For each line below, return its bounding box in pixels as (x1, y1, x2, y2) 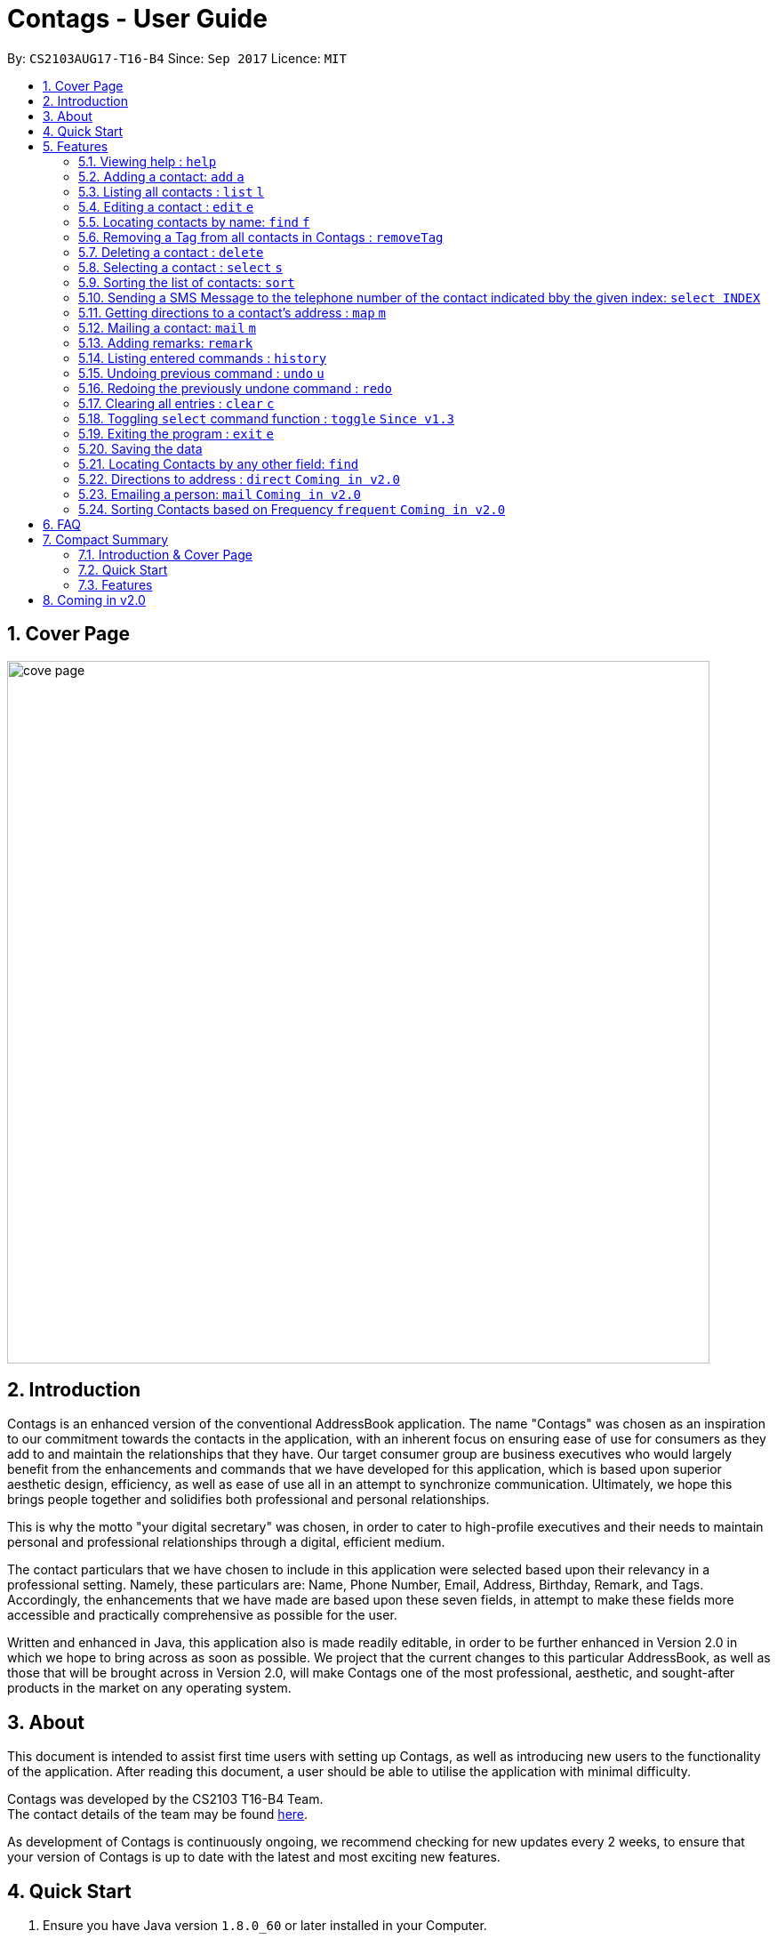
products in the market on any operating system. (7, 1680, 292, 1696)
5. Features (43, 138, 108, 154)
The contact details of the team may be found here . (7, 1806, 308, 1822)
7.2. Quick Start (78, 561, 168, 577)
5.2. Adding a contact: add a (78, 168, 244, 184)
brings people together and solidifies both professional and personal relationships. (7, 1492, 490, 1508)
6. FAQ (43, 516, 82, 532)
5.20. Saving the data (78, 440, 203, 456)
